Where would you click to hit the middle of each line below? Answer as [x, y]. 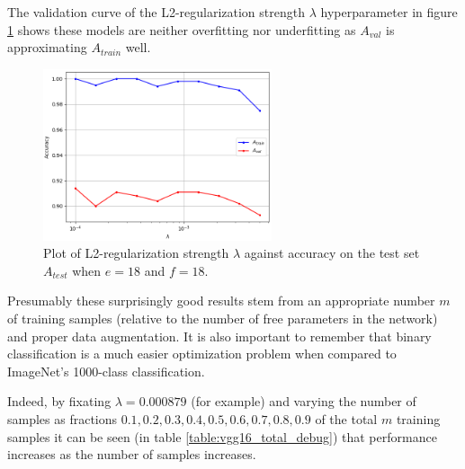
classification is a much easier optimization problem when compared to [202, 354]
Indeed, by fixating [59, 401]
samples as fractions [63, 418]
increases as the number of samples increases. [132, 454]
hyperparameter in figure [389, 12]
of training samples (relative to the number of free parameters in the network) [223, 318]
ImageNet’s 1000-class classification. [106, 371]
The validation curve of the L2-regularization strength [156, 12]
